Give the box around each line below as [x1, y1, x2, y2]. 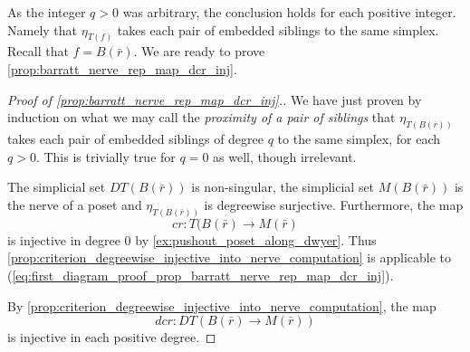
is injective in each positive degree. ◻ [7, 328, 216, 347]
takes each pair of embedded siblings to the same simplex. [117, 20, 439, 39]
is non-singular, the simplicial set [191, 177, 375, 196]
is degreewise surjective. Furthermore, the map [204, 195, 464, 214]
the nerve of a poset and [7, 195, 142, 214]
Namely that [7, 20, 77, 39]
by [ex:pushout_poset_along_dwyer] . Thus [135, 230, 377, 249]
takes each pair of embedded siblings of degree [7, 129, 264, 148]
